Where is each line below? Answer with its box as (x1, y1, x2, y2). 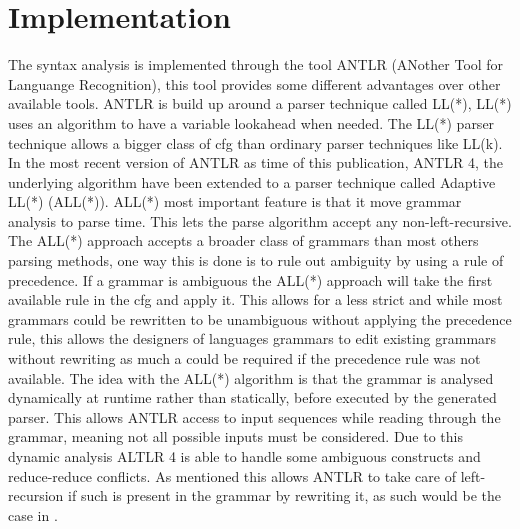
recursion (8, 485, 64, 506)
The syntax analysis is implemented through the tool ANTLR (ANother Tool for (8, 54, 504, 75)
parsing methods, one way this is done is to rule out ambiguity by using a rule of (8, 250, 504, 271)
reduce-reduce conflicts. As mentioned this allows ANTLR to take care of (8, 465, 456, 486)
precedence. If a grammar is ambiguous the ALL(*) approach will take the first (8, 269, 493, 290)
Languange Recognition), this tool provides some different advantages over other (8, 73, 501, 94)
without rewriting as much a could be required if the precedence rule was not (8, 348, 481, 369)
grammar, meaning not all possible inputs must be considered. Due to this (8, 426, 463, 447)
